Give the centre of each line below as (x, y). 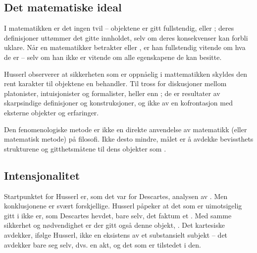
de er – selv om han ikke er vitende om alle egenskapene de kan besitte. (113, 57)
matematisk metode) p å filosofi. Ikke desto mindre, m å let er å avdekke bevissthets (129, 139)
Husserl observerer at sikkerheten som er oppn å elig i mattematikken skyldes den (126, 74)
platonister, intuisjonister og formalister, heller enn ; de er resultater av (112, 93)
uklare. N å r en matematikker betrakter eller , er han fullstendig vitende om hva (125, 47)
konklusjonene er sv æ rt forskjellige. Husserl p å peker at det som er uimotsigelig (123, 206)
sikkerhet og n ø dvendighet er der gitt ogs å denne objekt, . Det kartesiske (114, 225)
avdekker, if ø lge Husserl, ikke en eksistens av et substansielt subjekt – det (116, 234)
